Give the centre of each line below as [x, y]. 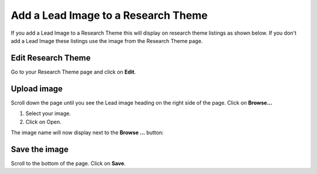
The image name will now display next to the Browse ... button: [87, 132]
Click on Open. [43, 122]
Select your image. [48, 113]
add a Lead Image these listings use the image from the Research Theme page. [107, 41]
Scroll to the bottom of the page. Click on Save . [68, 163]
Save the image [40, 149]
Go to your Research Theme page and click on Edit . [73, 72]
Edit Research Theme [51, 58]
